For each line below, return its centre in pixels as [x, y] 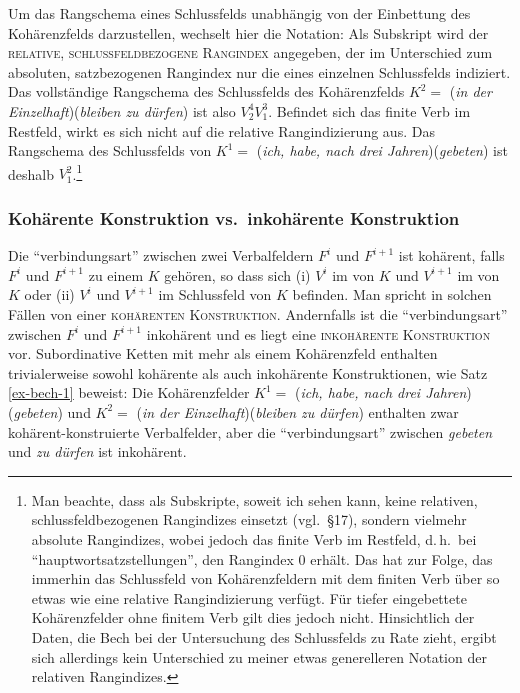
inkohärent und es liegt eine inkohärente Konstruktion [318, 333]
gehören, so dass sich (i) [237, 274]
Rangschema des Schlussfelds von [110, 150]
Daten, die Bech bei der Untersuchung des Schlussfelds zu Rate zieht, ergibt [264, 636]
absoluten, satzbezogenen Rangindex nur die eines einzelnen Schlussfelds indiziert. [259, 71]
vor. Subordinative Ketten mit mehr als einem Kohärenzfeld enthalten [223, 353]
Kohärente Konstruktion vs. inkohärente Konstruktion [234, 217]
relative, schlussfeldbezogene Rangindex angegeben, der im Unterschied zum [250, 52]
